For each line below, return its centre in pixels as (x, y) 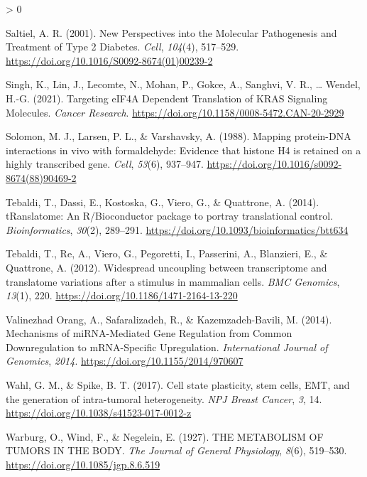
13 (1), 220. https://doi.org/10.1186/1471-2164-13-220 (122, 295)
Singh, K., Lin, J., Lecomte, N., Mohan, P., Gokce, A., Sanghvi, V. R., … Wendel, (183, 84)
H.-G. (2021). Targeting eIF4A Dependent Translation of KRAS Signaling (167, 98)
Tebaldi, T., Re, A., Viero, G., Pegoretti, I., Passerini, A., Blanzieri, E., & (167, 253)
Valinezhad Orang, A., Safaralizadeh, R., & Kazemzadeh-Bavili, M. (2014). (169, 319)
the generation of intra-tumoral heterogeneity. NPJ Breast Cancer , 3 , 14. (164, 398)
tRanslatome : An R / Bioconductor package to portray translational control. (170, 216)
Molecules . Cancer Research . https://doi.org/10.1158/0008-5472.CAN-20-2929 (175, 112)
